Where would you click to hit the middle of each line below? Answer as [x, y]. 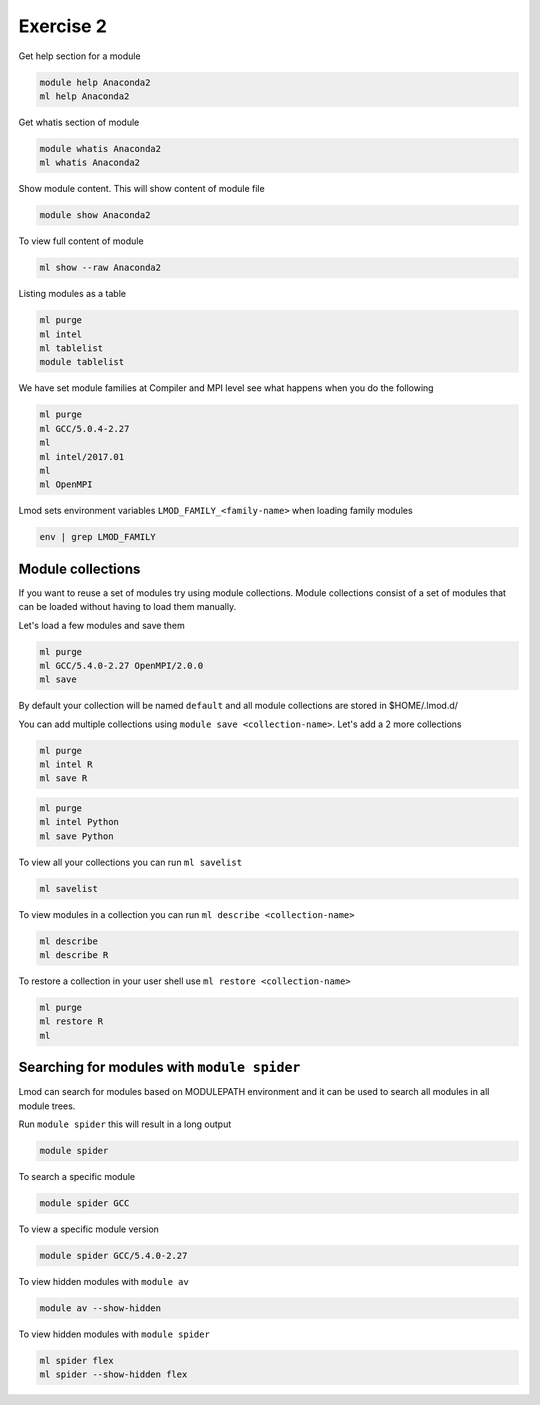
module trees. [47, 1106]
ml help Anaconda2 [84, 96]
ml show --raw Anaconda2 [100, 268]
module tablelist [82, 362]
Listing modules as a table [72, 294]
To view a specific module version [89, 1229]
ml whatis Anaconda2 [89, 163]
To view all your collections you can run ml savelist [130, 862]
